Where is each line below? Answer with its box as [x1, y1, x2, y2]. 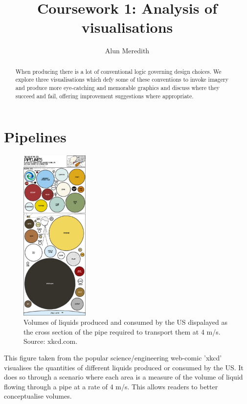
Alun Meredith [105, 45, 150, 56]
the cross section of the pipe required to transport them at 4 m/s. [23, 326, 221, 337]
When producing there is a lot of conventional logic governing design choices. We [15, 67, 222, 75]
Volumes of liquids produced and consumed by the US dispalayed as [23, 317, 227, 327]
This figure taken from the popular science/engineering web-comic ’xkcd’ [4, 353, 222, 363]
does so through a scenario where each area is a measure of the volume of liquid [4, 372, 243, 382]
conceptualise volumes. [4, 391, 72, 401]
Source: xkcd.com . [23, 336, 78, 346]
